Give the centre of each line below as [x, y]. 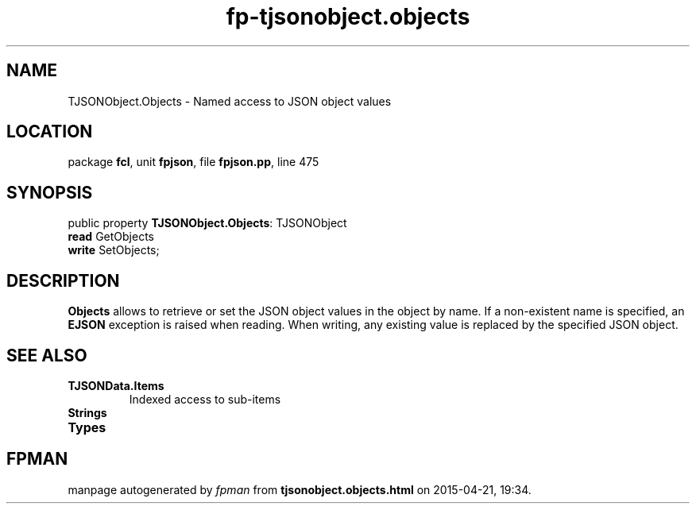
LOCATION [50, 132]
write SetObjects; [114, 250]
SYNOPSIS [50, 192]
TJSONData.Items [116, 385]
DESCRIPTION [63, 280]
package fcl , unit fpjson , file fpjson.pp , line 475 [193, 162]
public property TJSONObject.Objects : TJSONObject [207, 223]
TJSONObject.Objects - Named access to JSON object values [230, 101]
